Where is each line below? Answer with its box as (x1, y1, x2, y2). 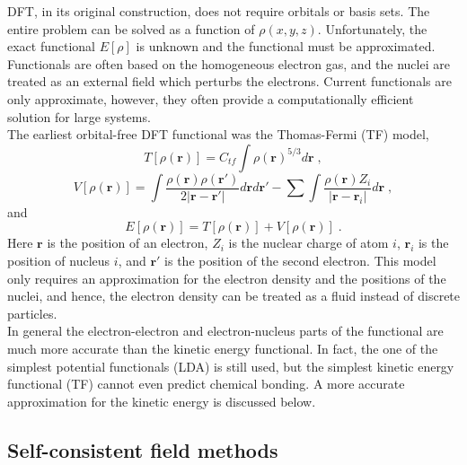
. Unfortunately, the (317, 19, 427, 38)
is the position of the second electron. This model (164, 251, 436, 269)
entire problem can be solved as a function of (7, 19, 255, 38)
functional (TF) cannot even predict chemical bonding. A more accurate (7, 374, 405, 393)
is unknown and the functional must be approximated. (136, 37, 436, 56)
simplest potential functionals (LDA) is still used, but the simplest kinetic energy (7, 356, 454, 375)
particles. (7, 303, 57, 322)
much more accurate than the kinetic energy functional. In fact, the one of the (7, 338, 438, 357)
